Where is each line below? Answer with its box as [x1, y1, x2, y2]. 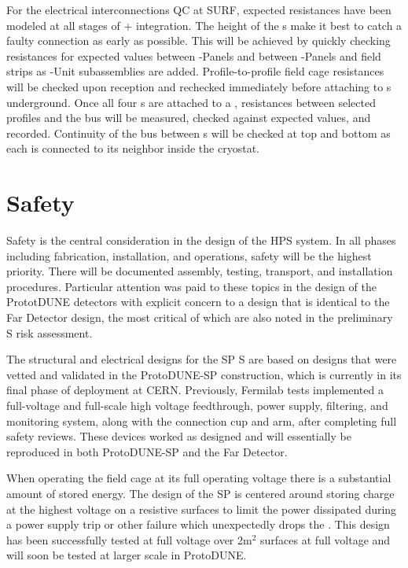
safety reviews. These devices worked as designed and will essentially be [6, 428, 351, 444]
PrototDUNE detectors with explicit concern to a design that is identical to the [6, 293, 390, 310]
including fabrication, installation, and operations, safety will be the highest [6, 247, 372, 264]
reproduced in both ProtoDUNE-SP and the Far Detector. [6, 443, 288, 459]
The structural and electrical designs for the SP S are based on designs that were [6, 351, 397, 367]
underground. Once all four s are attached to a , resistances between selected [6, 94, 376, 110]
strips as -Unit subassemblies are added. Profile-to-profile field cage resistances [6, 63, 384, 79]
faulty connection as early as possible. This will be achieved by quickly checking [6, 32, 391, 49]
